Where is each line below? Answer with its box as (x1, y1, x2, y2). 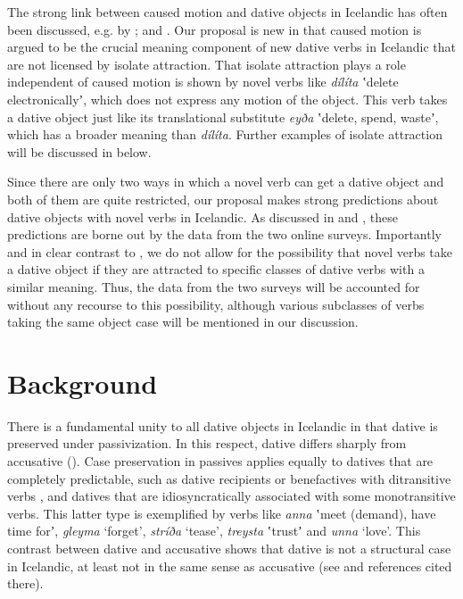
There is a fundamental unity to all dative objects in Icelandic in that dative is (7, 416, 438, 435)
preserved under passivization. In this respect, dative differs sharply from (7, 434, 407, 453)
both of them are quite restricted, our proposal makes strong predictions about (7, 189, 439, 208)
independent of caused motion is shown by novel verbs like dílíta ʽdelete (7, 72, 399, 91)
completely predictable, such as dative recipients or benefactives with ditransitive (7, 469, 451, 487)
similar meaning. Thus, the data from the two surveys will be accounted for (7, 277, 420, 295)
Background (7, 364, 158, 401)
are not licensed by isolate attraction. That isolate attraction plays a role (7, 54, 406, 73)
